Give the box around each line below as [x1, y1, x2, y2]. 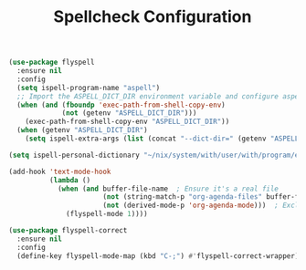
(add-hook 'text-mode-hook [8, 167, 111, 176]
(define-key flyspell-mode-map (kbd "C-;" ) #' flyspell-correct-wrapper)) [16, 251, 303, 261]
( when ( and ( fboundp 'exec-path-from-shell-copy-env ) [16, 100, 226, 109]
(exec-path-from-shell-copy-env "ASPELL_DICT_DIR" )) [25, 117, 230, 127]
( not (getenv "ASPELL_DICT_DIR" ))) [61, 109, 197, 118]
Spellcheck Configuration [53, 6, 252, 27]
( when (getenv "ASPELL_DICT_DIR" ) [16, 126, 148, 135]
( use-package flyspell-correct [8, 226, 128, 235]
